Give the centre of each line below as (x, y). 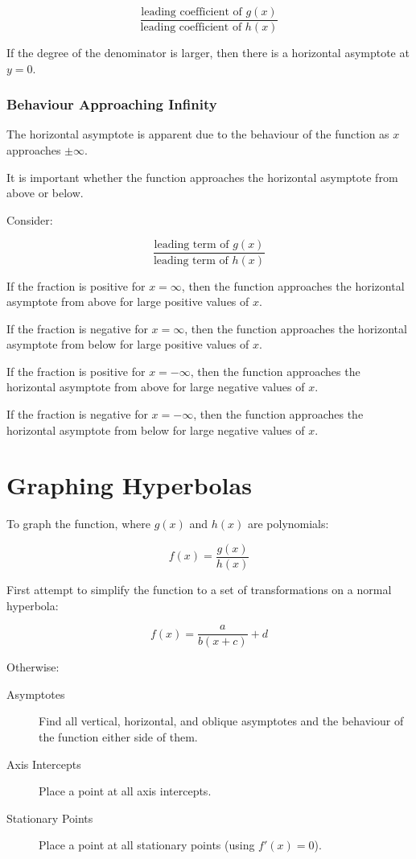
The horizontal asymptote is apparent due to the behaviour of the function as (198, 134)
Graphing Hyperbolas (129, 485)
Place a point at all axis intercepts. (125, 791)
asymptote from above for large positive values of (128, 301)
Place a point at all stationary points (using (147, 845)
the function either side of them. (118, 737)
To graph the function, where (78, 524)
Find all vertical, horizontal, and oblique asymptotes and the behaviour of (221, 721)
